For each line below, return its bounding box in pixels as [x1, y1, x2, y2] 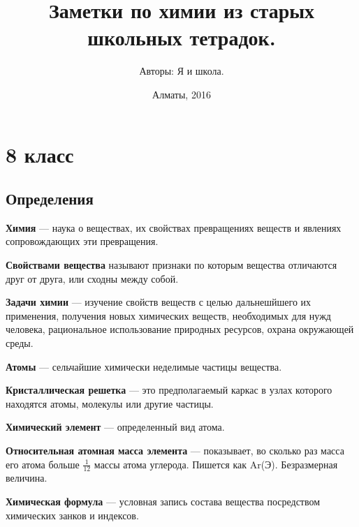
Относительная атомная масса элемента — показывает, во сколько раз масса [6, 443, 344, 458]
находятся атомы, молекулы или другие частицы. [6, 396, 214, 410]
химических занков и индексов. [6, 507, 139, 522]
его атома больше [6, 457, 80, 471]
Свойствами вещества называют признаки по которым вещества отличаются [6, 258, 337, 272]
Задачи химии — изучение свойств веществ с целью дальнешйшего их [6, 295, 312, 309]
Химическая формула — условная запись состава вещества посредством [6, 494, 321, 509]
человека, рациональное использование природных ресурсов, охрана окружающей [6, 322, 354, 336]
